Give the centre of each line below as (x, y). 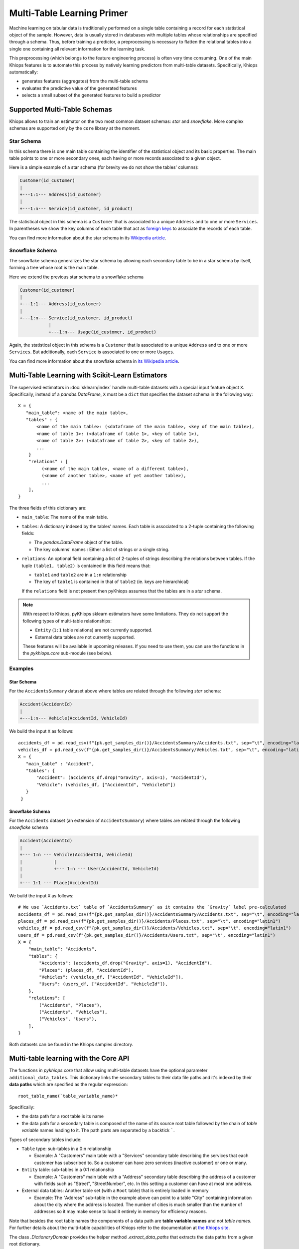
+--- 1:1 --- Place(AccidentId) (59, 883)
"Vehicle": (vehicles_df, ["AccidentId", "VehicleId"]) (106, 785)
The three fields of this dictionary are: (48, 508)
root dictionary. (25, 1244)
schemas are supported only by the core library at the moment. (75, 128)
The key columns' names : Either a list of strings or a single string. (102, 549)
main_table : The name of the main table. (65, 517)
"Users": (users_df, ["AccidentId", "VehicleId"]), (103, 984)
